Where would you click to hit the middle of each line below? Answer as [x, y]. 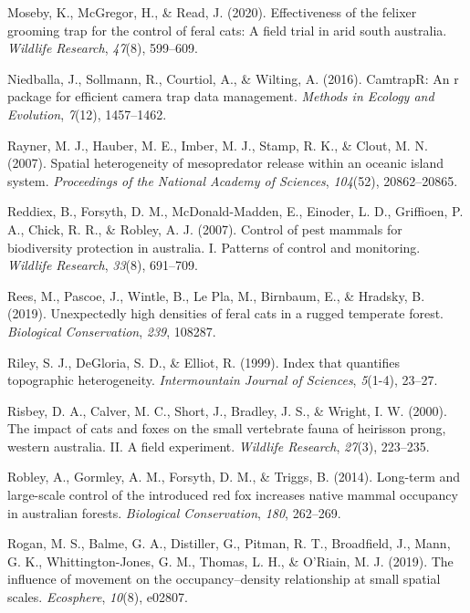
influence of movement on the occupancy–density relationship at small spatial [224, 579]
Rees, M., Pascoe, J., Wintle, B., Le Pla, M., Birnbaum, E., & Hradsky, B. [216, 295]
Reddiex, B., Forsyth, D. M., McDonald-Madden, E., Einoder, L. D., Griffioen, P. [235, 211]
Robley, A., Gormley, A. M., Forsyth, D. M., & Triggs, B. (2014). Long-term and [234, 477]
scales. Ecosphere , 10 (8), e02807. [98, 597]
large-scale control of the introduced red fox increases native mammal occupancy [233, 495]
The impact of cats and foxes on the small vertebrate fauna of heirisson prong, [227, 428]
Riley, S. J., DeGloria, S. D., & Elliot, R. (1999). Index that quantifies [204, 362]
